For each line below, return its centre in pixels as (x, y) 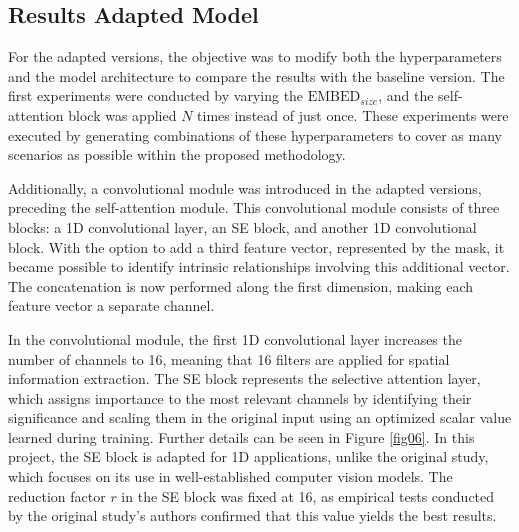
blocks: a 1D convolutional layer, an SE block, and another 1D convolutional (242, 226)
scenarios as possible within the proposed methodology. (177, 154)
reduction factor (57, 495)
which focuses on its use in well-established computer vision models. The (230, 476)
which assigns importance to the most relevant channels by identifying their (240, 397)
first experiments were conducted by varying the (156, 95)
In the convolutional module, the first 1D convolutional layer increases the (235, 338)
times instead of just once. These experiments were (353, 114)
